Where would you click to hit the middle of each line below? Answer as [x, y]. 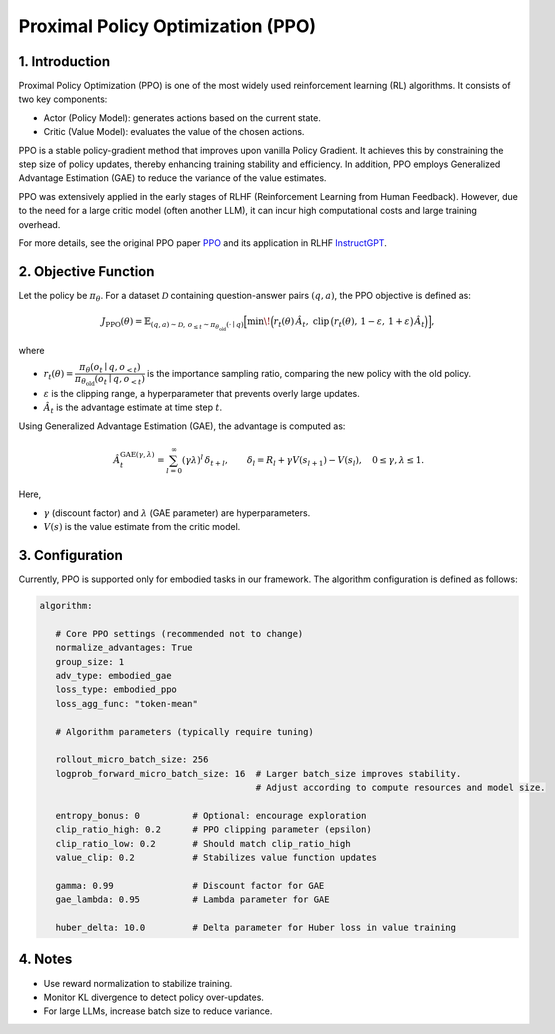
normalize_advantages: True [124, 648]
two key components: [63, 99]
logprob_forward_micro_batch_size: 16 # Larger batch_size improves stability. [258, 773]
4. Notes [45, 959]
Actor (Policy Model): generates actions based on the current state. [182, 117]
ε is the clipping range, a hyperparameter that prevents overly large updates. [201, 393]
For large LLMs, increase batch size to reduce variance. [158, 1011]
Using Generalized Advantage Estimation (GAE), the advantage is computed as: [182, 426]
